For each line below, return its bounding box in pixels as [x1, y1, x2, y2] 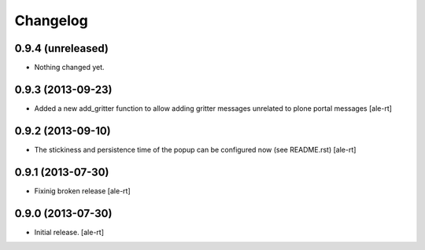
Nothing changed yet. [34, 63, 105, 72]
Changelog [14, 12, 88, 29]
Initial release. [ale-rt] [34, 227, 104, 237]
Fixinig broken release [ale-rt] [34, 186, 131, 196]
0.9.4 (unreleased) [14, 42, 109, 55]
